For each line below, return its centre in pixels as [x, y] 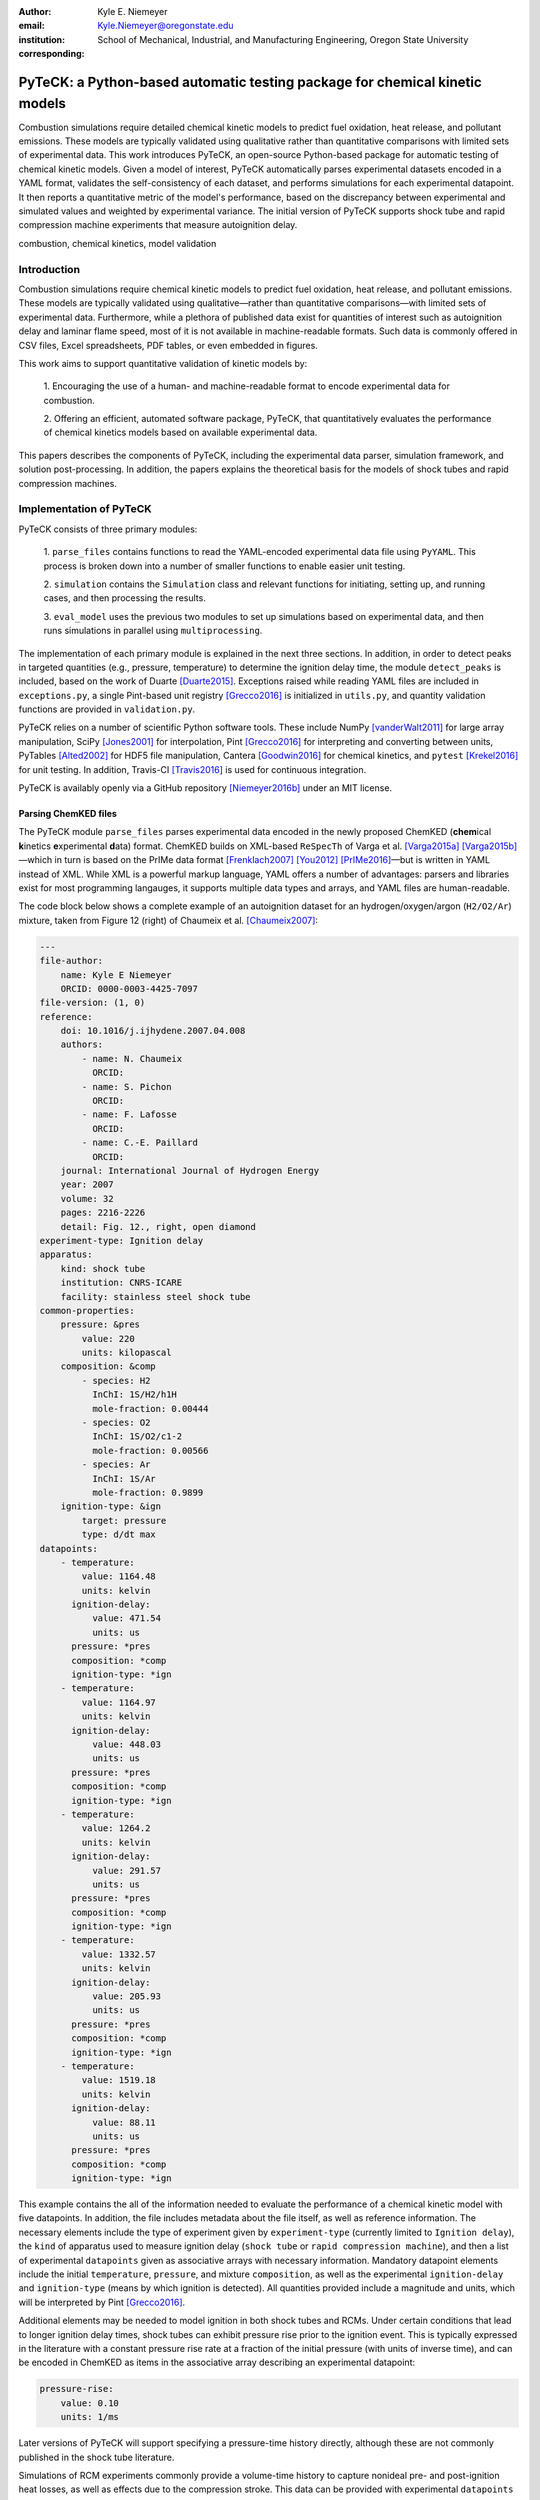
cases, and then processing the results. [125, 598]
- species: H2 [116, 1380]
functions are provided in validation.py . [107, 709]
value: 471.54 [126, 1618]
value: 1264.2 [116, 1828]
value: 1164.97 [119, 1702]
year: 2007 [87, 1184]
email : [31, 26]
